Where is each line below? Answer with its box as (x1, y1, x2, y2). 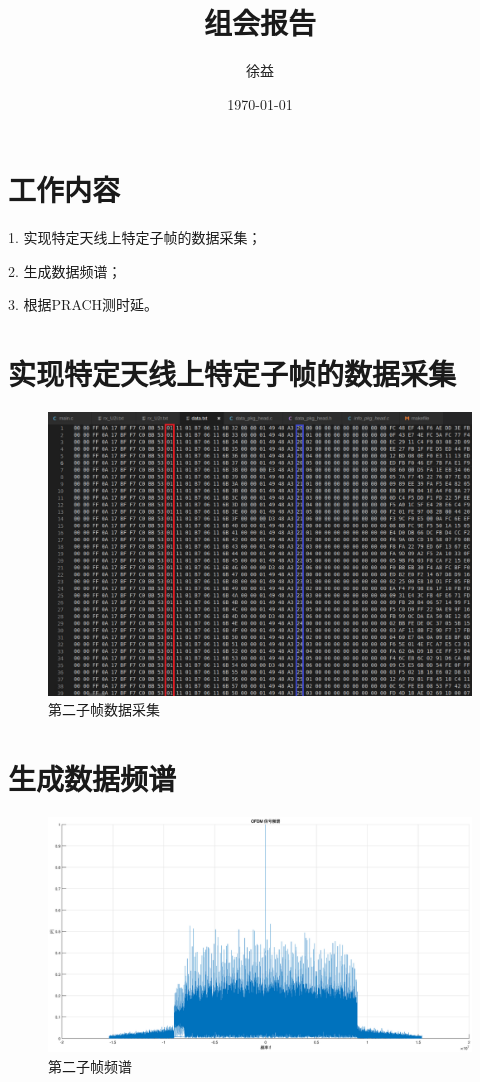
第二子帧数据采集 (48, 699, 160, 720)
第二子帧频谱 (48, 1055, 132, 1076)
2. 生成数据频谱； (8, 260, 122, 281)
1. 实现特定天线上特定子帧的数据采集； (8, 227, 262, 248)
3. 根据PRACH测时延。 (8, 294, 159, 315)
